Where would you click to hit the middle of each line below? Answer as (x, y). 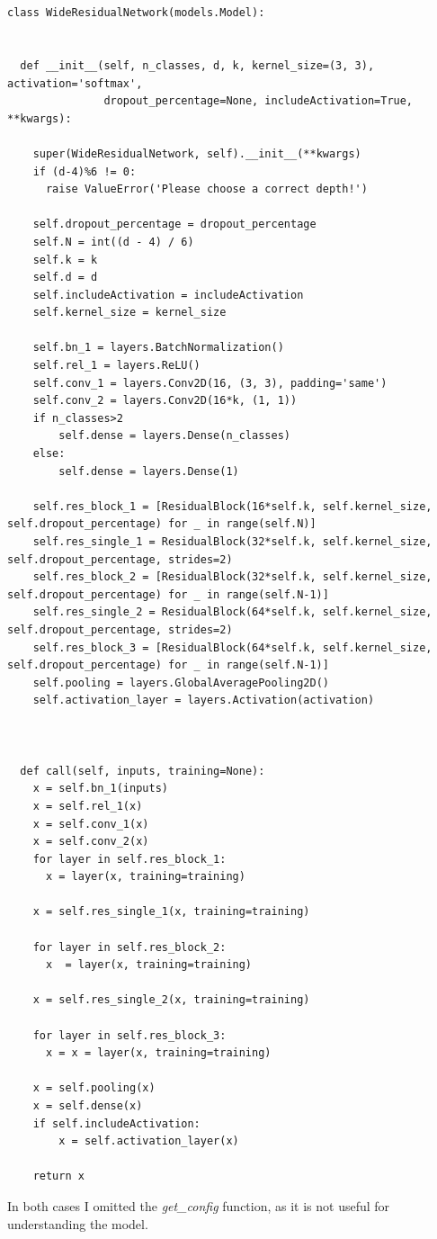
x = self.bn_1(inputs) (100, 789)
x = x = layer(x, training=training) (158, 1053)
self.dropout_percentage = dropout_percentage (174, 224)
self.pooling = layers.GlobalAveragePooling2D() (181, 682)
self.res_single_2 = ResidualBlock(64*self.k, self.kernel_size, (232, 612)
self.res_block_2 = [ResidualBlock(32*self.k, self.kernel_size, (232, 577)
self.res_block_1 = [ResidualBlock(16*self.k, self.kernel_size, (232, 506)
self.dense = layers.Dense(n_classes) (174, 436)
